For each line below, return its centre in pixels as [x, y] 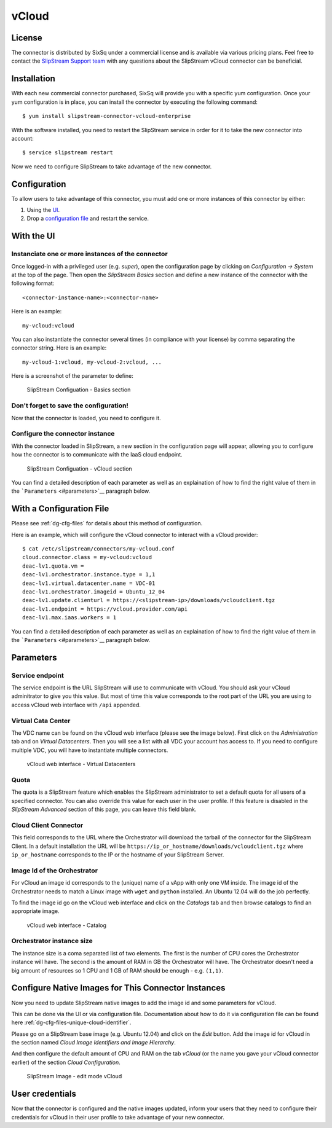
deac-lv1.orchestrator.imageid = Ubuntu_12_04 [94, 592]
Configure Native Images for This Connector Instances [118, 988]
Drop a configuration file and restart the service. [88, 219]
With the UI [33, 236]
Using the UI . [43, 210]
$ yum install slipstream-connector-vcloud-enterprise [107, 116]
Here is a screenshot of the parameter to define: [72, 376]
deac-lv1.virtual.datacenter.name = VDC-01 [89, 583]
